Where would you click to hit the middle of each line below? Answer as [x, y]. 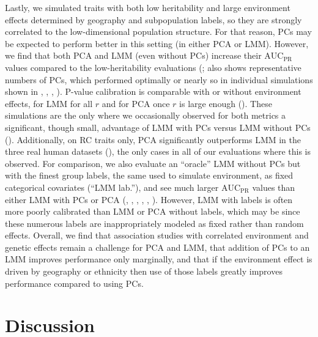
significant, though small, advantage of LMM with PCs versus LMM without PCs [158, 127]
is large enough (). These [226, 103]
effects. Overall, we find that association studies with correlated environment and [157, 235]
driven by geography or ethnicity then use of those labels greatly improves [144, 271]
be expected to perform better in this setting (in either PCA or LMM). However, [157, 43]
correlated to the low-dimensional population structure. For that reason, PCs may [158, 31]
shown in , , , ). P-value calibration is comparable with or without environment [153, 91]
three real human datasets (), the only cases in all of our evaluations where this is [158, 151]
